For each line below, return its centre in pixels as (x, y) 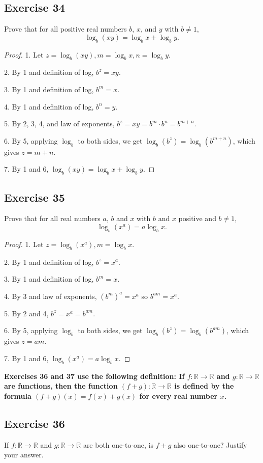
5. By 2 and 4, (26, 313)
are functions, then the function (61, 386)
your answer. (24, 455)
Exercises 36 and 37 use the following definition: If (94, 376)
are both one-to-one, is (118, 444)
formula (18, 396)
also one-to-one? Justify (210, 444)
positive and (197, 218)
